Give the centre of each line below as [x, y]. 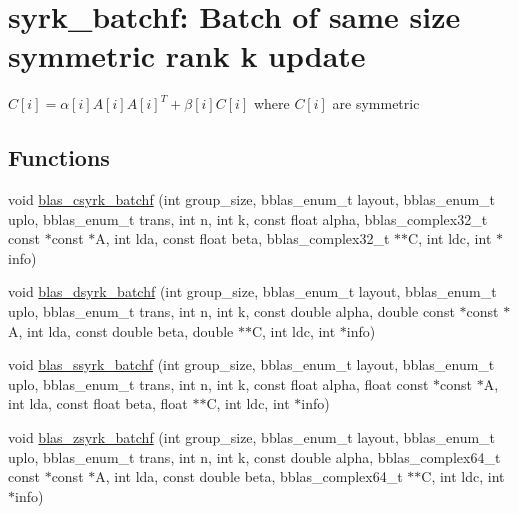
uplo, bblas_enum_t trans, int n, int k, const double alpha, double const [231, 311]
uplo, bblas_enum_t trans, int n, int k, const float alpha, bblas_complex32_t [248, 218]
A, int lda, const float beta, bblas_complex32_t [242, 238]
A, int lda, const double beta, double [121, 330]
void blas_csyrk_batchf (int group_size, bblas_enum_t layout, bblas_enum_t [252, 199]
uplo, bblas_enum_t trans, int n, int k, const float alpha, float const [218, 383]
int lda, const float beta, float [98, 403]
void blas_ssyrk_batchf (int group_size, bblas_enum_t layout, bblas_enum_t [251, 364]
